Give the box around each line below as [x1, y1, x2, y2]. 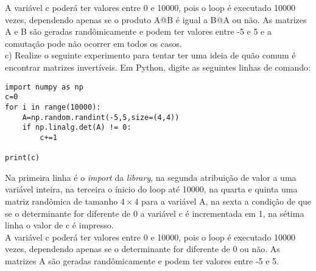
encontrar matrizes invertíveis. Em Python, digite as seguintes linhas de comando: [5, 60, 311, 73]
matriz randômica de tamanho [5, 195, 118, 207]
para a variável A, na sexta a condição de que [141, 195, 312, 207]
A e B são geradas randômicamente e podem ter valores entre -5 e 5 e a [5, 25, 272, 38]
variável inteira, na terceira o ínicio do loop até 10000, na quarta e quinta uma [5, 183, 298, 195]
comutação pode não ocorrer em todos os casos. [5, 37, 182, 49]
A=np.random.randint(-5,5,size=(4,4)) [22, 113, 180, 122]
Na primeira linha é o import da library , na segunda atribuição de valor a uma [5, 171, 297, 183]
